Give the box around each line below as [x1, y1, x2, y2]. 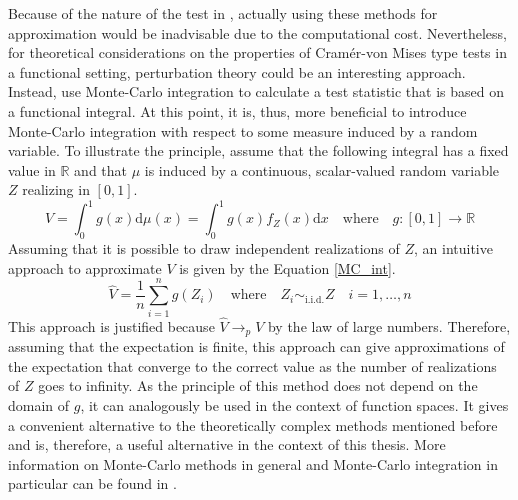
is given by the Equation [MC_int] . [179, 257, 396, 278]
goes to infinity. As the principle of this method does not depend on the [38, 375, 478, 396]
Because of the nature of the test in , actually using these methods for [8, 3, 438, 23]
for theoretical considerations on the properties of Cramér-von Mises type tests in [8, 42, 507, 63]
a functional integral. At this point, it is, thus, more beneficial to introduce [8, 100, 467, 121]
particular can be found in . [8, 473, 177, 494]
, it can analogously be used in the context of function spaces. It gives [80, 395, 509, 415]
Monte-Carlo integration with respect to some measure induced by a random [8, 120, 478, 141]
